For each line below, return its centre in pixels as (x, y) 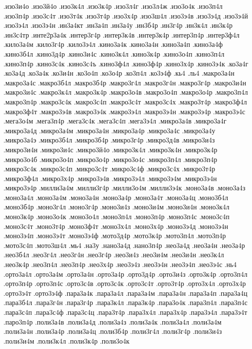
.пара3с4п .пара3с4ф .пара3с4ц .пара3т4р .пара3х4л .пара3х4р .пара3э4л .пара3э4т (126, 312)
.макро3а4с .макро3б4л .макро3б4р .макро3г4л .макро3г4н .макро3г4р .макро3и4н (125, 82)
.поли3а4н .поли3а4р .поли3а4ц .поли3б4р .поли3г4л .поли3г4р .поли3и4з (113, 331)
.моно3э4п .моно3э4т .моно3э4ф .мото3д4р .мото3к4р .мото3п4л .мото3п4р (115, 236)
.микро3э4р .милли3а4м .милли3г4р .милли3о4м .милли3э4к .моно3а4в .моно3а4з (125, 188)
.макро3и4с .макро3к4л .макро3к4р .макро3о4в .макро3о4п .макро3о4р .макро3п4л (126, 92)
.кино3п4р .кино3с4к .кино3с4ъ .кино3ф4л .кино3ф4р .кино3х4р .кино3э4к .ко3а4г (126, 63)
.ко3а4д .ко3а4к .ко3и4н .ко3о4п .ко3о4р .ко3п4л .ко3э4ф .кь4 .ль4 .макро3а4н (119, 73)
